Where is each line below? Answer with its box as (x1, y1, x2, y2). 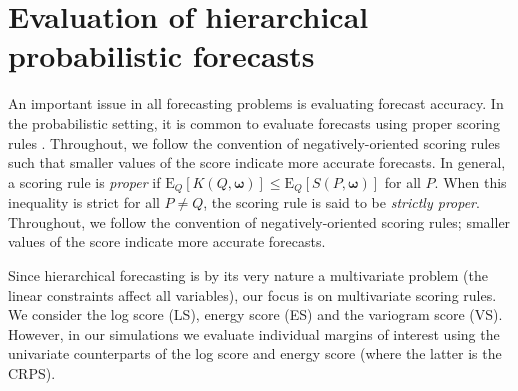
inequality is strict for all (8, 192, 160, 213)
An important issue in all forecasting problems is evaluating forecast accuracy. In (8, 93, 504, 114)
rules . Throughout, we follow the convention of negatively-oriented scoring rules (8, 132, 500, 153)
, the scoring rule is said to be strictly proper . (203, 192, 480, 213)
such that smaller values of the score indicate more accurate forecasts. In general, (8, 152, 506, 173)
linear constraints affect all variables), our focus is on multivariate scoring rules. (8, 284, 497, 305)
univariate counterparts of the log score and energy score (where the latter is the (8, 343, 502, 364)
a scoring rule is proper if (8, 171, 161, 192)
